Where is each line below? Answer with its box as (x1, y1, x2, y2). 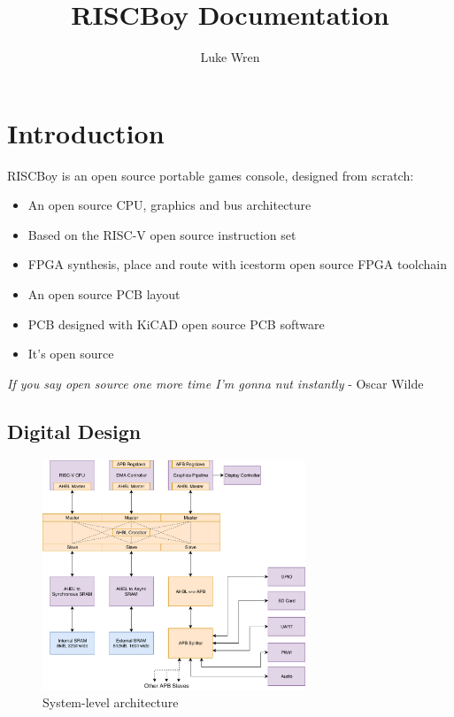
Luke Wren (200, 48, 260, 66)
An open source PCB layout (27, 285, 181, 304)
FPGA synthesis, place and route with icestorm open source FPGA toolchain (27, 255, 447, 274)
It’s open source (27, 344, 114, 363)
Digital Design (7, 417, 142, 444)
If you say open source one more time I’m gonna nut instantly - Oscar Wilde (7, 374, 424, 392)
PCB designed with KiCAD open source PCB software (27, 314, 325, 333)
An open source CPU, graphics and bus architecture (27, 196, 312, 214)
